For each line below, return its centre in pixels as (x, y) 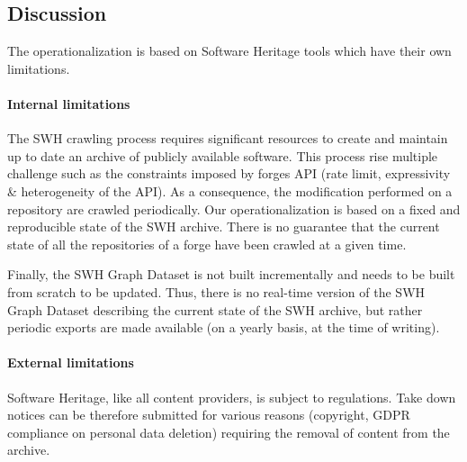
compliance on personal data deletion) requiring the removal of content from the (229, 432)
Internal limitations (69, 103)
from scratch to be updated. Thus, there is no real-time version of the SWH (216, 291)
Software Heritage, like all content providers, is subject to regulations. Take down (232, 397)
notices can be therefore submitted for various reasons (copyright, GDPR (209, 415)
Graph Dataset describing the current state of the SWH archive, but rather (215, 309)
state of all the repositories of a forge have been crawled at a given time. (207, 244)
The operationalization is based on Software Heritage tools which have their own (229, 51)
